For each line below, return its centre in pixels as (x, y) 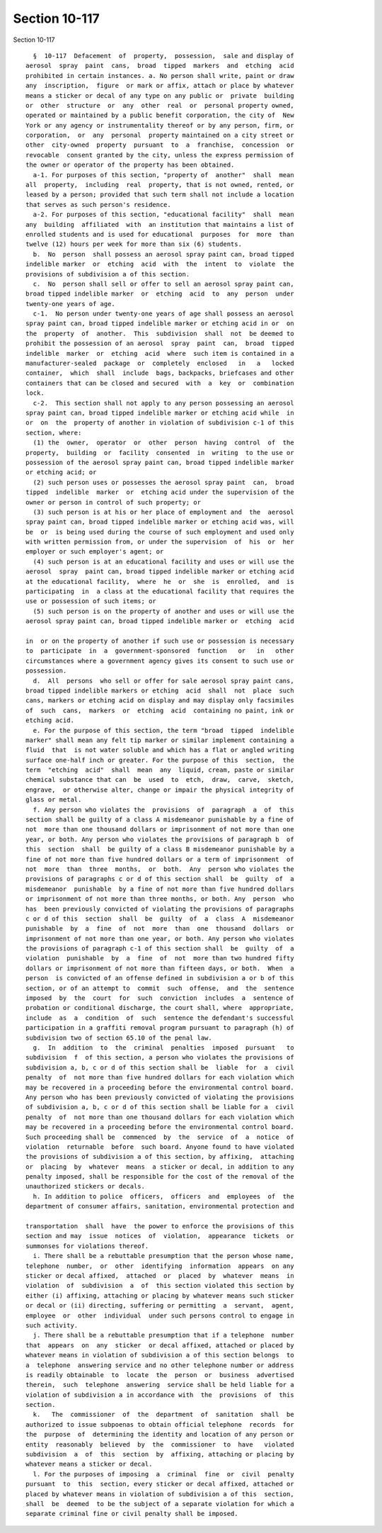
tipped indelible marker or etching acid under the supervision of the (160, 492)
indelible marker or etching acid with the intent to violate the (160, 264)
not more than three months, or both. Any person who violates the (160, 869)
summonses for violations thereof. (87, 1246)
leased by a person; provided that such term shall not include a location (160, 195)
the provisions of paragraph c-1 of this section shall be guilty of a (160, 949)
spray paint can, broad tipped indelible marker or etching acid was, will (160, 522)
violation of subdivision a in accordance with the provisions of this (160, 1395)
